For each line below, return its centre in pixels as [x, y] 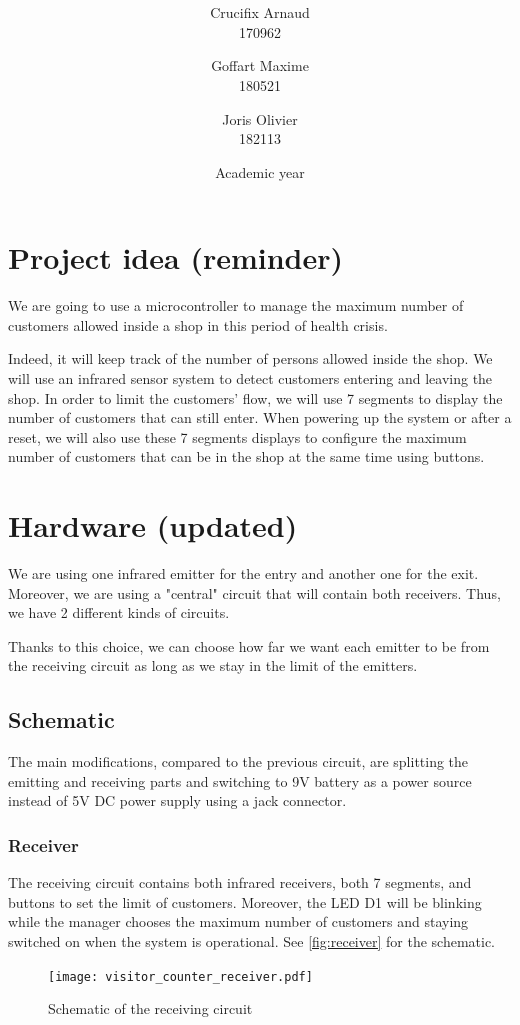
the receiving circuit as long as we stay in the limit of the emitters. [213, 665]
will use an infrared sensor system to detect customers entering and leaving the [250, 378]
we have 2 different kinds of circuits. [119, 612]
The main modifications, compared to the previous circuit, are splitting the [238, 761]
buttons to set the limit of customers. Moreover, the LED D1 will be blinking [245, 901]
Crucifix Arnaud [260, 12]
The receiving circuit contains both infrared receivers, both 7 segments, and [240, 882]
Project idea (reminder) [176, 257]
